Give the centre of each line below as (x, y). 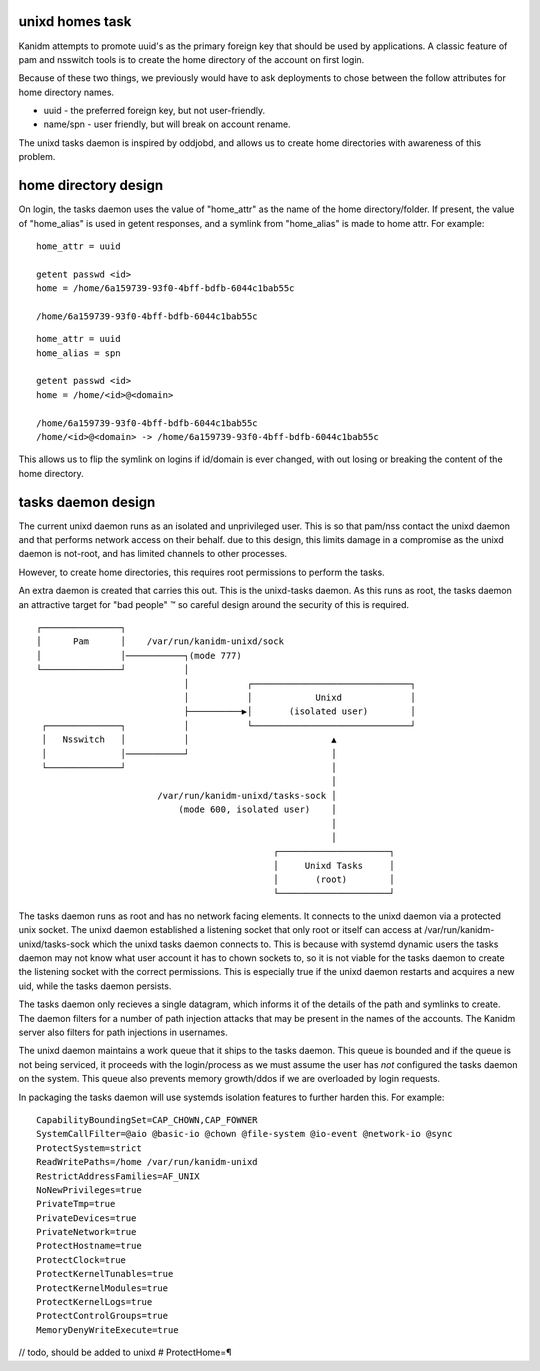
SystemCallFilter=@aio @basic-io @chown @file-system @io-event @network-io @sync (244, 1134)
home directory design (91, 185)
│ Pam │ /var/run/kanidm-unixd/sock (160, 641)
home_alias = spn (78, 353)
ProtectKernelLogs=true (94, 1302)
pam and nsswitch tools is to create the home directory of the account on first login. (191, 59)
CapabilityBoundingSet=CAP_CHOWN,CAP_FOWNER (147, 1119)
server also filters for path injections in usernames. (123, 1032)
